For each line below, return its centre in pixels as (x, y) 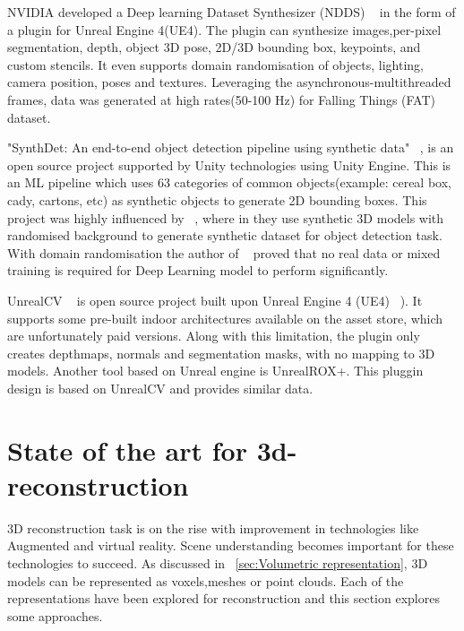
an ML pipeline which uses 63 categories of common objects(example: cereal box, (229, 182)
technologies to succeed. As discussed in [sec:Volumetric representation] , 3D (218, 562)
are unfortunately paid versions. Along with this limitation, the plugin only (214, 336)
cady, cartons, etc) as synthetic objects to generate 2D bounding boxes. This (217, 199)
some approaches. (55, 615)
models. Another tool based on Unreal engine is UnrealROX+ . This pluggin (215, 371)
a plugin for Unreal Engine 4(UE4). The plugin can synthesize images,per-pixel (224, 29)
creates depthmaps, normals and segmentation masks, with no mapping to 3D (221, 353)
